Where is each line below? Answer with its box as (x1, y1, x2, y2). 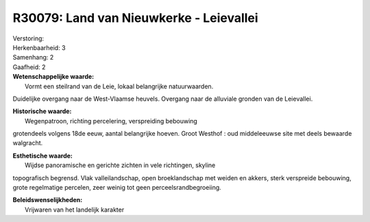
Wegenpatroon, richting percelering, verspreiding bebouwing (25, 116, 198, 125)
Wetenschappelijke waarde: (12, 73, 95, 81)
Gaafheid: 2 (12, 62, 46, 71)
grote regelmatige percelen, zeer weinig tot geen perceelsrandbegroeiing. (12, 184, 222, 192)
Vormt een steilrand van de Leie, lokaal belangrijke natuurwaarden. (25, 82, 214, 90)
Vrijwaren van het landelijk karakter (25, 206, 125, 214)
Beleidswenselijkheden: (12, 196, 83, 204)
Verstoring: (12, 34, 45, 42)
